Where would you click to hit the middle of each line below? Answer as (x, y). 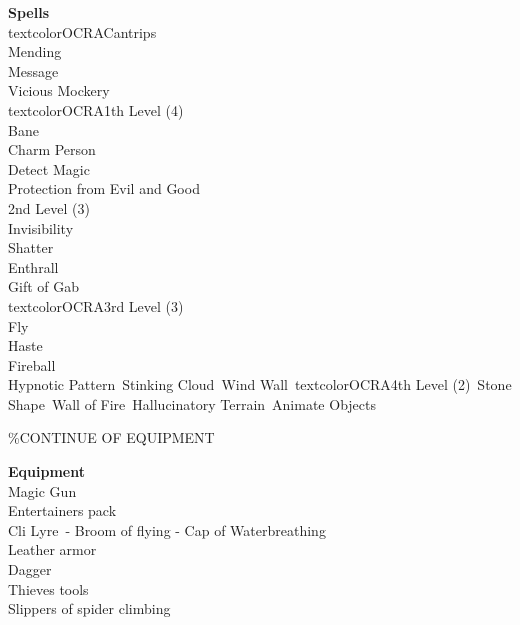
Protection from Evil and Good (104, 188)
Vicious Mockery (59, 90)
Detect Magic (49, 168)
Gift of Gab (43, 286)
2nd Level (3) (49, 207)
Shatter (31, 247)
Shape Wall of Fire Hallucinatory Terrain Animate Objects (192, 403)
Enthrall (33, 266)
